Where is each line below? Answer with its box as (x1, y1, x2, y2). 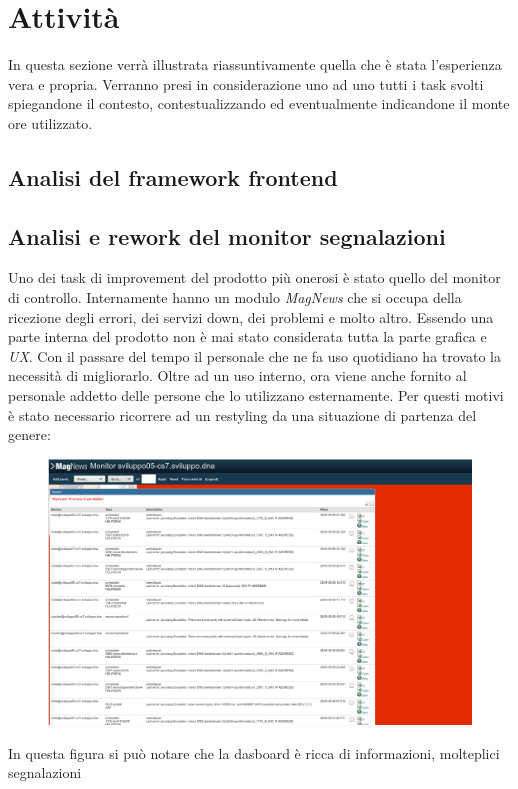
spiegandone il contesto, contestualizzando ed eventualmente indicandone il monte (8, 93, 510, 114)
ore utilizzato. (8, 112, 93, 133)
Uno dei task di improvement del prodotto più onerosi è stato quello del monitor (8, 267, 501, 288)
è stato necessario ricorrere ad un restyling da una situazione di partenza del (8, 404, 477, 425)
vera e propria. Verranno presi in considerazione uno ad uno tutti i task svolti (8, 73, 484, 94)
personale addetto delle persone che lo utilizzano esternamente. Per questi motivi (8, 385, 504, 406)
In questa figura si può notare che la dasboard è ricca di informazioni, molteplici (8, 742, 500, 763)
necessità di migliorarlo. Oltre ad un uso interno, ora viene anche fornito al (8, 365, 467, 386)
